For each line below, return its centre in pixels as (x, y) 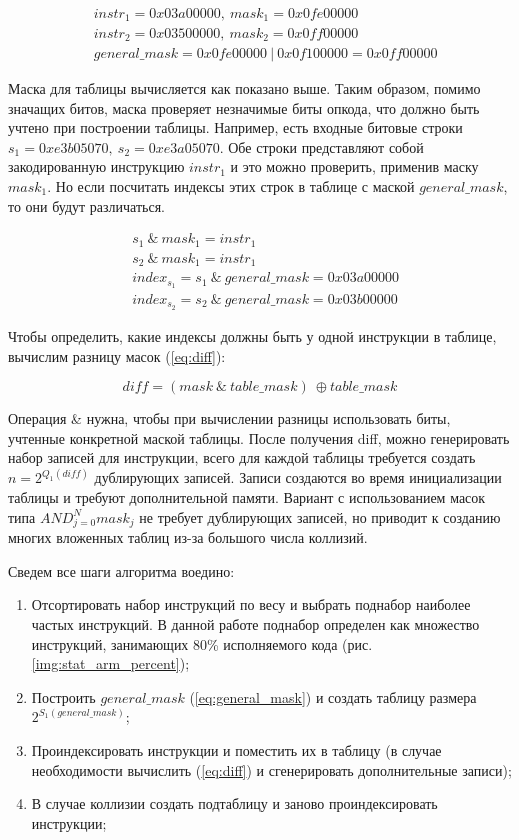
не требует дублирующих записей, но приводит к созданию (320, 516)
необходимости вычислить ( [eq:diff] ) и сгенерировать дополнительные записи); (271, 769)
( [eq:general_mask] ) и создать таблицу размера (333, 696)
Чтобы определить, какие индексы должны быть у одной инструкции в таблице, (252, 335)
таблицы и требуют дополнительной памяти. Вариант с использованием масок (247, 496)
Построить (63, 696)
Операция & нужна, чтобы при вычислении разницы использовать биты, (229, 418)
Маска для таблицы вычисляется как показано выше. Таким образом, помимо (244, 88)
